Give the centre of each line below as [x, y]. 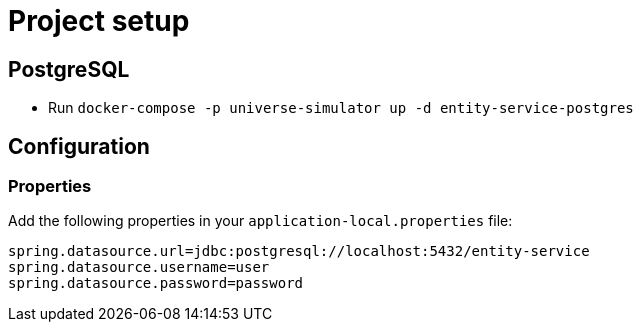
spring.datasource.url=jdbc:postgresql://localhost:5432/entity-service [299, 251]
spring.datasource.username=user [139, 267]
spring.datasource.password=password [156, 283]
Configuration [79, 146]
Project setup [99, 21]
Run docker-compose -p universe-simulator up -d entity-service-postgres [341, 108]
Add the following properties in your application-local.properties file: [260, 221]
